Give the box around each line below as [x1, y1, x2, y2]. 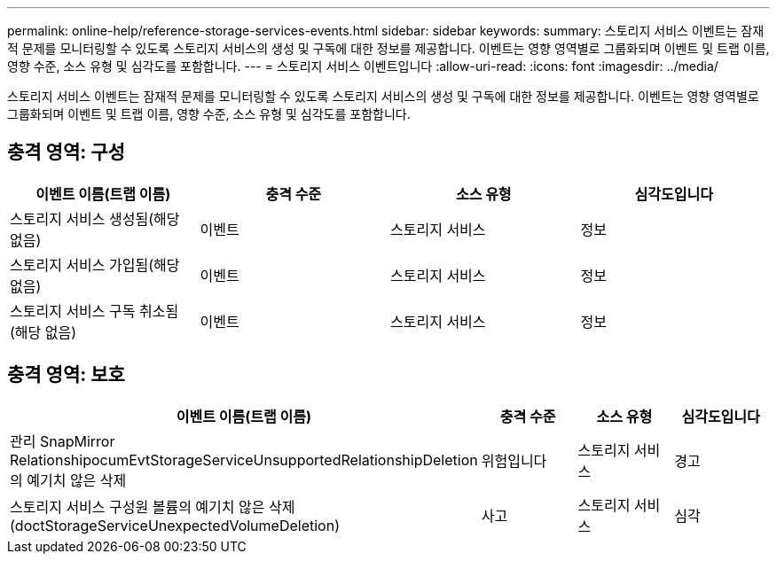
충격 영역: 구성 [7, 141, 125, 164]
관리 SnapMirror [10, 432, 115, 450]
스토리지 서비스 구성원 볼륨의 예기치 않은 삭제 [10, 497, 295, 516]
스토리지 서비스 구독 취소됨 [10, 301, 179, 320]
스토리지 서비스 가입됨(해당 [10, 255, 180, 274]
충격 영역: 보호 [7, 363, 125, 386]
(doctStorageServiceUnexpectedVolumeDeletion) [10, 516, 340, 534]
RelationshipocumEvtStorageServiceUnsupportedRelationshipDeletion [10, 450, 478, 469]
